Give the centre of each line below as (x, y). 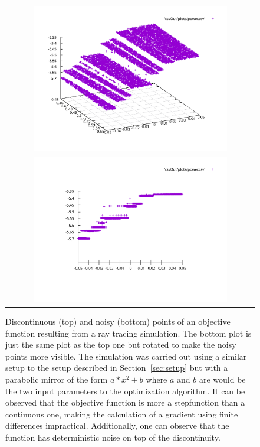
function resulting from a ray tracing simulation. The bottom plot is (129, 333)
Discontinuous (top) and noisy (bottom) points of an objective (118, 322)
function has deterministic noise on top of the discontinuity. (113, 437)
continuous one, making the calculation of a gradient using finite (122, 414)
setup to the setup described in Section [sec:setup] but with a (117, 368)
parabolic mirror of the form (57, 379)
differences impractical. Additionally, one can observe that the (117, 425)
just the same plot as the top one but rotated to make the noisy (121, 345)
